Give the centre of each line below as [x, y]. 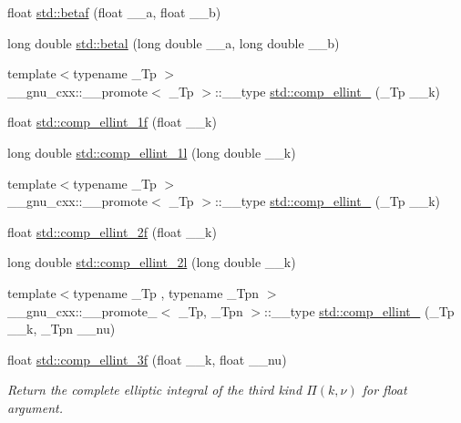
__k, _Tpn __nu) [61, 329]
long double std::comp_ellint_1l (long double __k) [152, 152]
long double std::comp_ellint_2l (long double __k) [152, 262]
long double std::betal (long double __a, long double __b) [174, 42]
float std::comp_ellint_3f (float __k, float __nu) [147, 359]
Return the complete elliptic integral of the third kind [155, 390]
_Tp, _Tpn [210, 310]
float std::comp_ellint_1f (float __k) [112, 122]
